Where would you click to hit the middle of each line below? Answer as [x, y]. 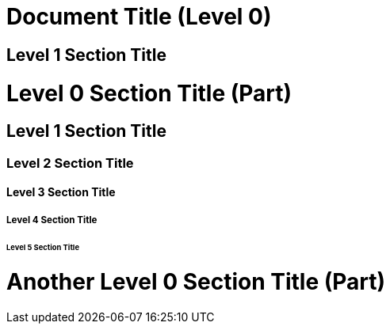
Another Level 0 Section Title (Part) [196, 282]
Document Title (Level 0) [139, 17]
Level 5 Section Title [43, 247]
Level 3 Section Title [61, 192]
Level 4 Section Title [52, 220]
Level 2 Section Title [70, 163]
